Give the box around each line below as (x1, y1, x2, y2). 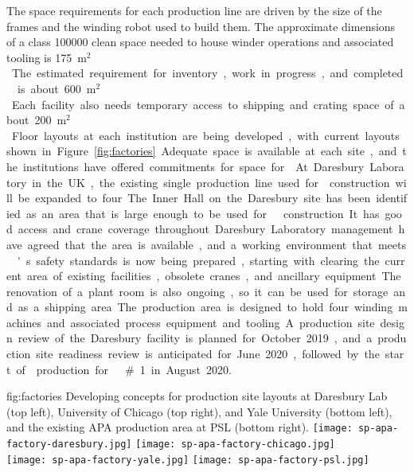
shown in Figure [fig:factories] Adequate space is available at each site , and (6, 142, 397, 159)
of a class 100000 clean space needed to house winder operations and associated (6, 33, 394, 50)
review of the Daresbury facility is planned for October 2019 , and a (18, 330, 373, 346)
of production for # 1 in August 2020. (16, 361, 232, 377)
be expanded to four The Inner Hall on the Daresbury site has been (18, 189, 371, 206)
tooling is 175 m (6, 49, 87, 65)
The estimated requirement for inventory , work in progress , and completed (11, 64, 404, 81)
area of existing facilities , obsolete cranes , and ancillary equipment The (27, 267, 401, 284)
